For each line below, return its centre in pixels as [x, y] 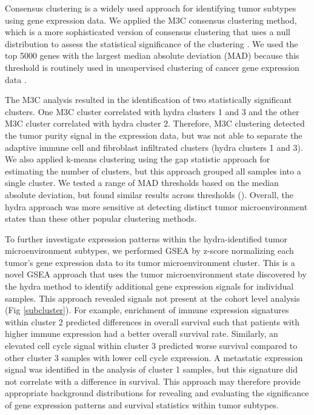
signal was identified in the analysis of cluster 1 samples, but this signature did [151, 369]
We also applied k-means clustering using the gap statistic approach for [138, 159]
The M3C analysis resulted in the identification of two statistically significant [149, 100]
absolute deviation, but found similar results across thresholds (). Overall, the [149, 194]
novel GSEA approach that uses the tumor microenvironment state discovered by [156, 274]
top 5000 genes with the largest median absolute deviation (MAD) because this [152, 55]
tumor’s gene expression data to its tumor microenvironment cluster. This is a [150, 262]
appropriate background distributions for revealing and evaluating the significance [157, 393]
